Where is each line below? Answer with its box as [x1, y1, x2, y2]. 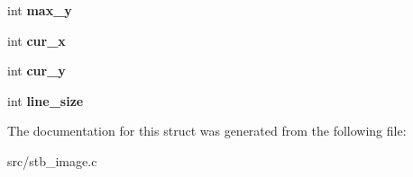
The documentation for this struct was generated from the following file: [7, 121, 407, 140]
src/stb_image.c [7, 151, 97, 170]
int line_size [7, 91, 84, 110]
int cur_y [7, 61, 66, 80]
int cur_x [7, 31, 66, 49]
